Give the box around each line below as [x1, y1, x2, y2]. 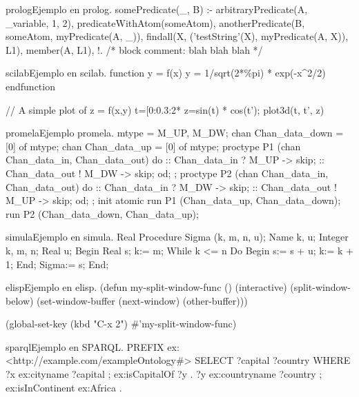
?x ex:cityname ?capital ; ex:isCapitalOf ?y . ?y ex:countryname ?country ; [6, 367, 322, 381]
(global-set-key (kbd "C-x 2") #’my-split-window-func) [6, 316, 237, 331]
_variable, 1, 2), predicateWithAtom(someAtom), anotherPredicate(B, [6, 15, 305, 30]
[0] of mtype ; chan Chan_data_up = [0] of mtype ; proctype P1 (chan [6, 139, 301, 153]
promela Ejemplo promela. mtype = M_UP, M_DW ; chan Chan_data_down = [6, 125, 344, 140]
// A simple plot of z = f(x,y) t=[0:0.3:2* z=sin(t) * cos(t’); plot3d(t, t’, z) [6, 102, 324, 116]
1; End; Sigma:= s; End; [6, 256, 109, 271]
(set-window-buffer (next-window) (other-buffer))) [37, 293, 248, 307]
